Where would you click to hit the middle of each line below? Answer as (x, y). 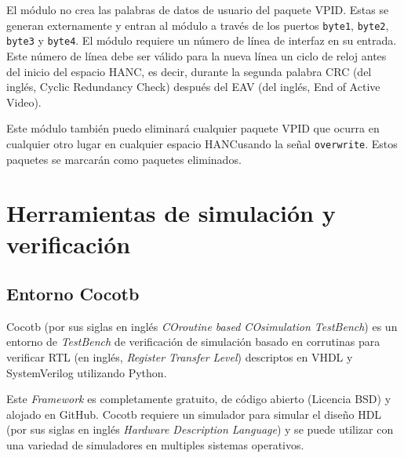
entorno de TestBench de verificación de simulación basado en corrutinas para (193, 342)
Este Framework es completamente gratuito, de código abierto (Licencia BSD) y (199, 399)
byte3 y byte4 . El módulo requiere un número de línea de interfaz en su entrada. (202, 40)
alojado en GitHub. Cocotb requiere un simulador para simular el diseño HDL (194, 414)
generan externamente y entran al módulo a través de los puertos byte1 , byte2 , (198, 25)
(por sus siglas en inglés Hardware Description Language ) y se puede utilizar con (200, 429)
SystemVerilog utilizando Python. (87, 372)
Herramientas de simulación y (171, 213)
